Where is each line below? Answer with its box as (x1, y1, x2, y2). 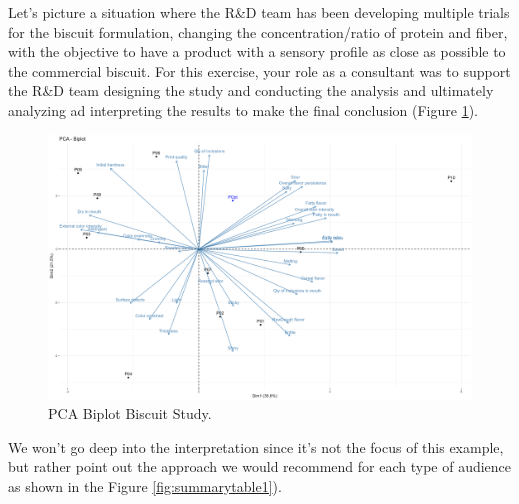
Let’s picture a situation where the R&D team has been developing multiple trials (8, 2, 510, 22)
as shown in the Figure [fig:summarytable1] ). (8, 475, 282, 496)
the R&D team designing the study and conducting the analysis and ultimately (8, 80, 494, 101)
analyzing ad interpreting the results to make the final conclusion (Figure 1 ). (8, 99, 478, 120)
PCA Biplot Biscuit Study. (48, 403, 212, 424)
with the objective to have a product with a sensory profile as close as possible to (8, 41, 506, 62)
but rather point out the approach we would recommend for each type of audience (8, 456, 512, 477)
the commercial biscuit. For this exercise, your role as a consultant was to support (8, 60, 511, 81)
